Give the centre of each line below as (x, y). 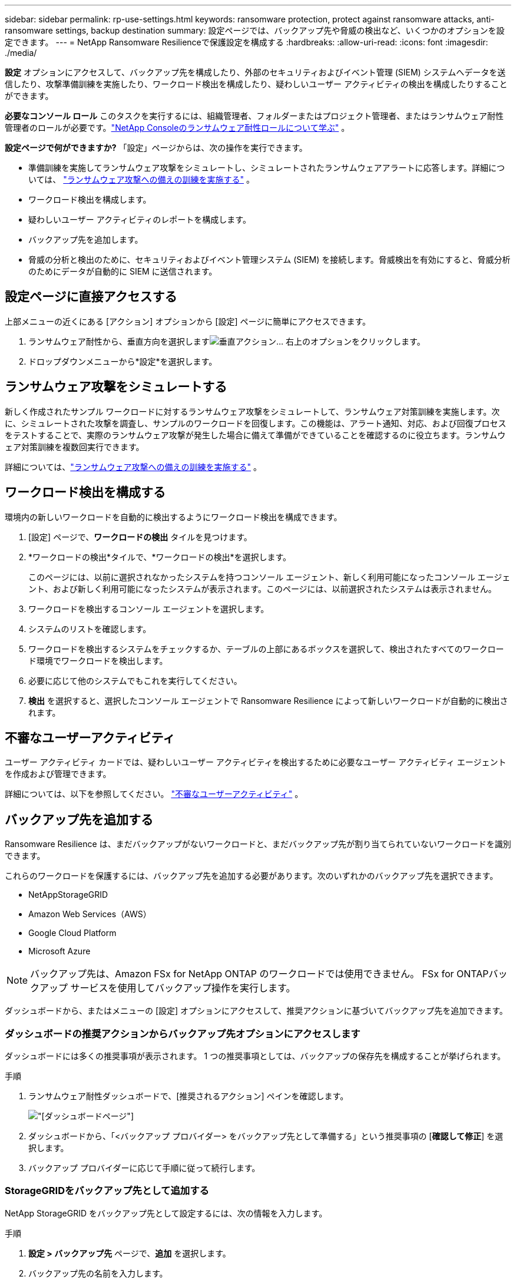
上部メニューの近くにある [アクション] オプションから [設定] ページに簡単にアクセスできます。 (188, 321)
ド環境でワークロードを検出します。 (98, 660)
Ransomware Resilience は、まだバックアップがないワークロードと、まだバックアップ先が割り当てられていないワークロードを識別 (258, 844)
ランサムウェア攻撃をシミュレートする (116, 387)
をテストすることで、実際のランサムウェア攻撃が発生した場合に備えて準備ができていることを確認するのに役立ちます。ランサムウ (255, 435)
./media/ (21, 53)
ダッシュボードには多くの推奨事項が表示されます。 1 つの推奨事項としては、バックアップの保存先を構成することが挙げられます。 (255, 1056)
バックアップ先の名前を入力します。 (98, 1273)
